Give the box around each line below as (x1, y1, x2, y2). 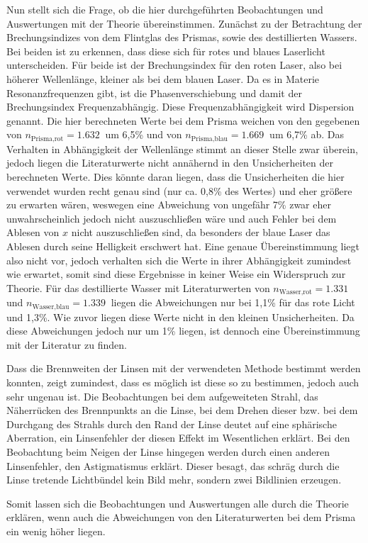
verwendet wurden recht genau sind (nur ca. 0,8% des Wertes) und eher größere (6, 183, 352, 198)
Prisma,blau (191, 135, 228, 142)
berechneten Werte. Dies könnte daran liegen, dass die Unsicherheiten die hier (6, 169, 345, 184)
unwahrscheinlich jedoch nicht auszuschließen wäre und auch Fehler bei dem (6, 211, 337, 225)
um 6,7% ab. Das (269, 127, 344, 142)
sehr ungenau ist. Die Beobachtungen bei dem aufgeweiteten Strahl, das (6, 388, 318, 403)
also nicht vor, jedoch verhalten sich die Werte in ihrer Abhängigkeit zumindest (6, 252, 352, 267)
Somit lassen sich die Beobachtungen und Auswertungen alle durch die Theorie (6, 496, 349, 510)
